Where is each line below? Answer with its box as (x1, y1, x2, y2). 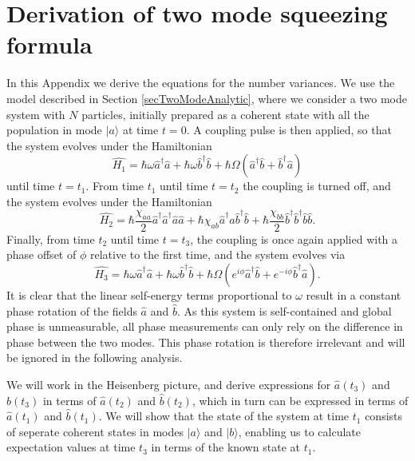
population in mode (6, 121, 102, 138)
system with (6, 105, 65, 122)
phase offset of (6, 246, 77, 263)
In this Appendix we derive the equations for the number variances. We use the (6, 74, 395, 91)
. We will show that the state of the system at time (98, 407, 350, 424)
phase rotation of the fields (6, 302, 137, 319)
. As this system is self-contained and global (176, 302, 392, 319)
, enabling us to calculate (238, 423, 362, 439)
